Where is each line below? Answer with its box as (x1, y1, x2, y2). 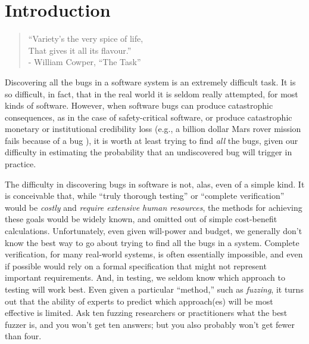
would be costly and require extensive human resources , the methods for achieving (5, 201, 302, 213)
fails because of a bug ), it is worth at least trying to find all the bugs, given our (5, 134, 298, 146)
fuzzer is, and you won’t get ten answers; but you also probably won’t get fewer (5, 318, 295, 330)
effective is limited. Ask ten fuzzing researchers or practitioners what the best (5, 306, 288, 319)
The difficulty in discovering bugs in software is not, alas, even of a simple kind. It (5, 177, 305, 190)
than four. (5, 330, 42, 342)
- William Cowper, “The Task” (28, 56, 141, 68)
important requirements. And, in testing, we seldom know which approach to (5, 271, 285, 284)
